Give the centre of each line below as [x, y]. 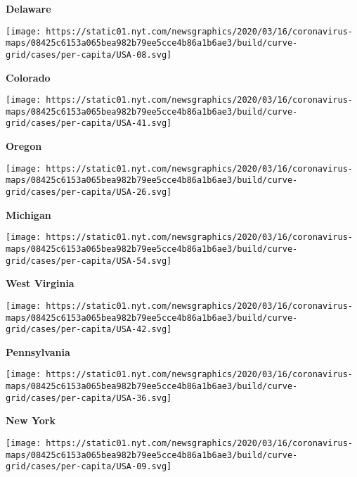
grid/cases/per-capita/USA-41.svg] [89, 123]
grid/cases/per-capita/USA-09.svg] [89, 467]
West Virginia [40, 283]
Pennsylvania [38, 351]
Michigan [28, 214]
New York [31, 420]
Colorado [28, 77]
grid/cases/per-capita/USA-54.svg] [89, 261]
